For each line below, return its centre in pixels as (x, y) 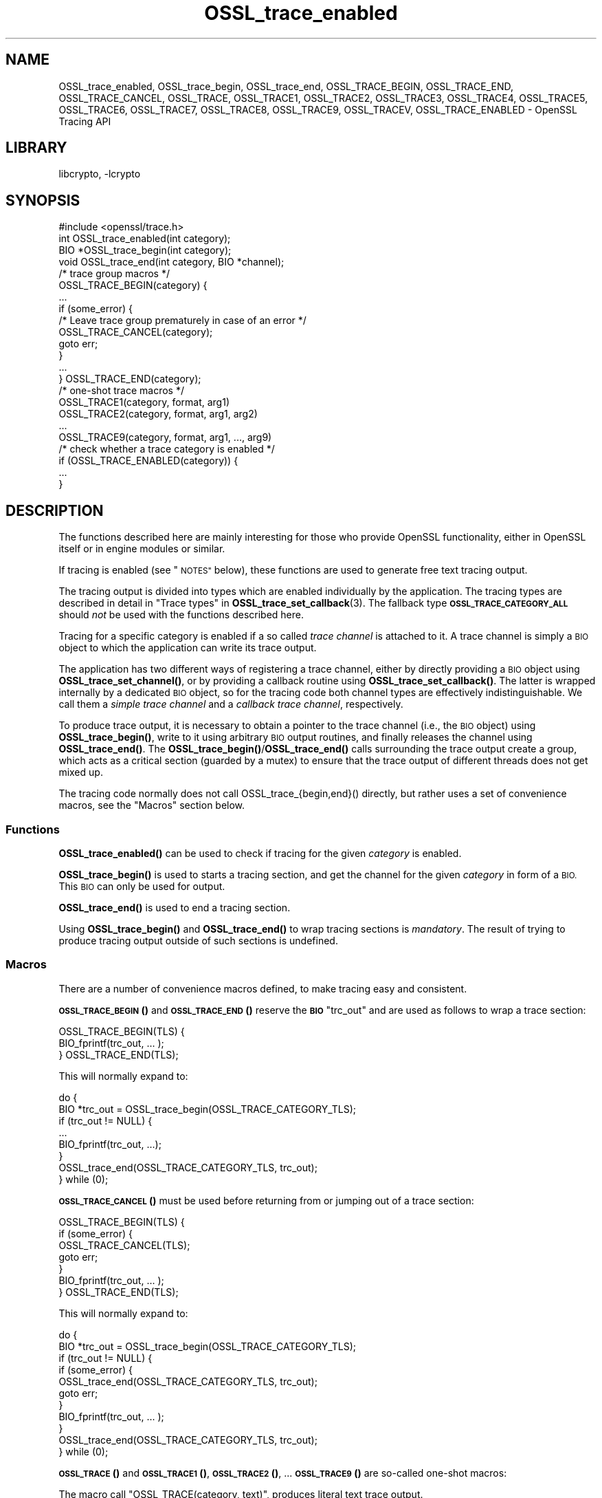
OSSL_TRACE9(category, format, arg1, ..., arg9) (165, 437)
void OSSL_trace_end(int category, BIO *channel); (171, 262)
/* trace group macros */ (114, 274)
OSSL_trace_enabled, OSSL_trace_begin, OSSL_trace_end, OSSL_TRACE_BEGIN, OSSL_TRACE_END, (286, 86)
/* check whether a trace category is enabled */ (167, 449)
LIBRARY (36, 148)
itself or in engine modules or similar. (142, 549)
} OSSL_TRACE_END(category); (130, 379)
